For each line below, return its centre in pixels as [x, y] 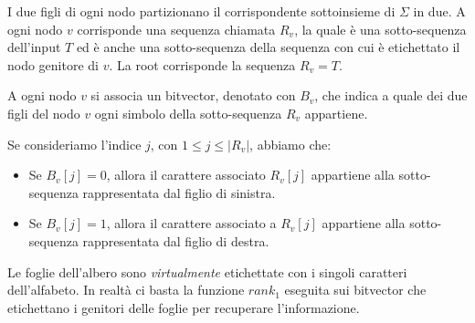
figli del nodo [44, 113]
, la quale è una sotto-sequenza [380, 29]
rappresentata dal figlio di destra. [176, 240]
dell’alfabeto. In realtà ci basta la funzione [126, 290]
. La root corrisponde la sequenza [202, 64]
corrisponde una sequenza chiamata [176, 29]
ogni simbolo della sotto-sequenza [188, 113]
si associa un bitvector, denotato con [193, 95]
